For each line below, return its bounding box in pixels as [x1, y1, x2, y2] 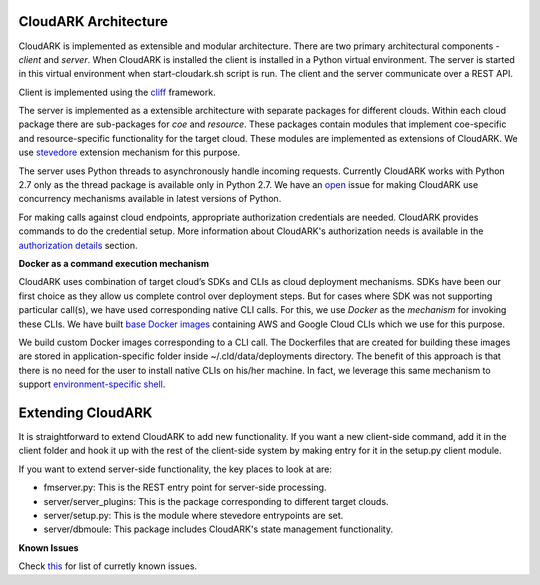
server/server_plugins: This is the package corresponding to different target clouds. [43, 495, 389, 507]
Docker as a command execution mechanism [18, 257, 210, 269]
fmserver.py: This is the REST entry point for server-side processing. [43, 481, 327, 494]
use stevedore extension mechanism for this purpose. [18, 146, 241, 159]
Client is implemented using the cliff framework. [18, 86, 216, 98]
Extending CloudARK [18, 404, 153, 421]
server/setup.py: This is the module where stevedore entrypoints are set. [43, 509, 344, 521]
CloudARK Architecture [18, 13, 169, 30]
